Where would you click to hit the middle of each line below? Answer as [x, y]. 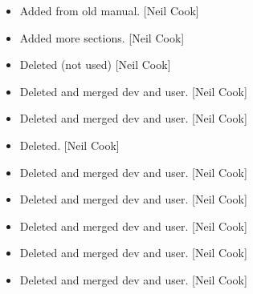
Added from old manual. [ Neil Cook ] [109, 10]
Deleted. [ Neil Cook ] [69, 145]
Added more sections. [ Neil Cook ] [102, 37]
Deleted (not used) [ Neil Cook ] [95, 64]
